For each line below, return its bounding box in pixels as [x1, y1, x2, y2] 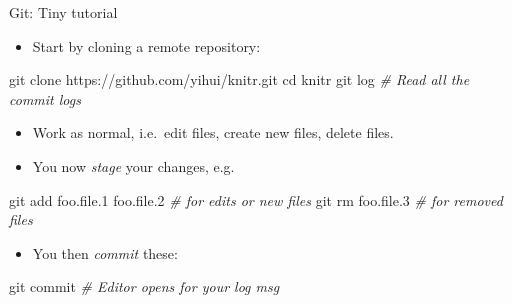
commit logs [9, 88, 81, 109]
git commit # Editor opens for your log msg [9, 276, 280, 297]
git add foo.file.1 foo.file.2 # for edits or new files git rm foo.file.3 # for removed [9, 189, 503, 210]
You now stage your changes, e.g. [32, 155, 235, 176]
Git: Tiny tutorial [9, 2, 118, 22]
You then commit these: [32, 242, 178, 263]
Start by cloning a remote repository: [32, 35, 261, 56]
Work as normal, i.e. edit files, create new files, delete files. [32, 122, 394, 143]
